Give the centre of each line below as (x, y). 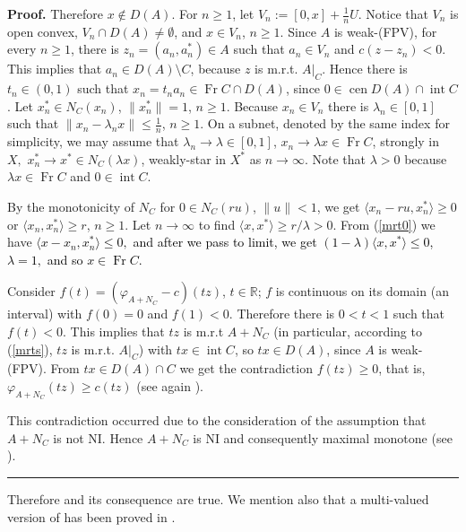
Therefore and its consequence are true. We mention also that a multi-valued (218, 498)
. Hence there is (365, 69)
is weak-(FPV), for (385, 31)
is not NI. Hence (98, 437)
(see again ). (170, 385)
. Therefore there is (282, 314)
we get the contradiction (246, 368)
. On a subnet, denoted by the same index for (325, 123)
